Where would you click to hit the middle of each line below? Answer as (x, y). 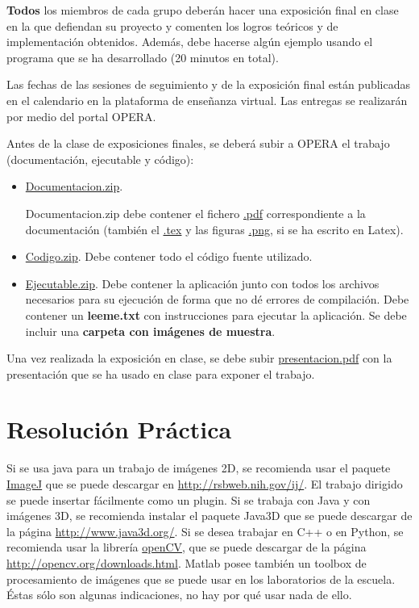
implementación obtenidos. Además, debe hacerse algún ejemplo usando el (190, 42)
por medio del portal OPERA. (81, 116)
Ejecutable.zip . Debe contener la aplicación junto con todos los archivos (202, 283)
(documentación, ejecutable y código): (100, 159)
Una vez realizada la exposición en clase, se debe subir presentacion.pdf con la (199, 358)
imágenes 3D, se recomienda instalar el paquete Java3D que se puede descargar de (209, 516)
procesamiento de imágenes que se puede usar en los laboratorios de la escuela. (201, 579)
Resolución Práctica (119, 429)
